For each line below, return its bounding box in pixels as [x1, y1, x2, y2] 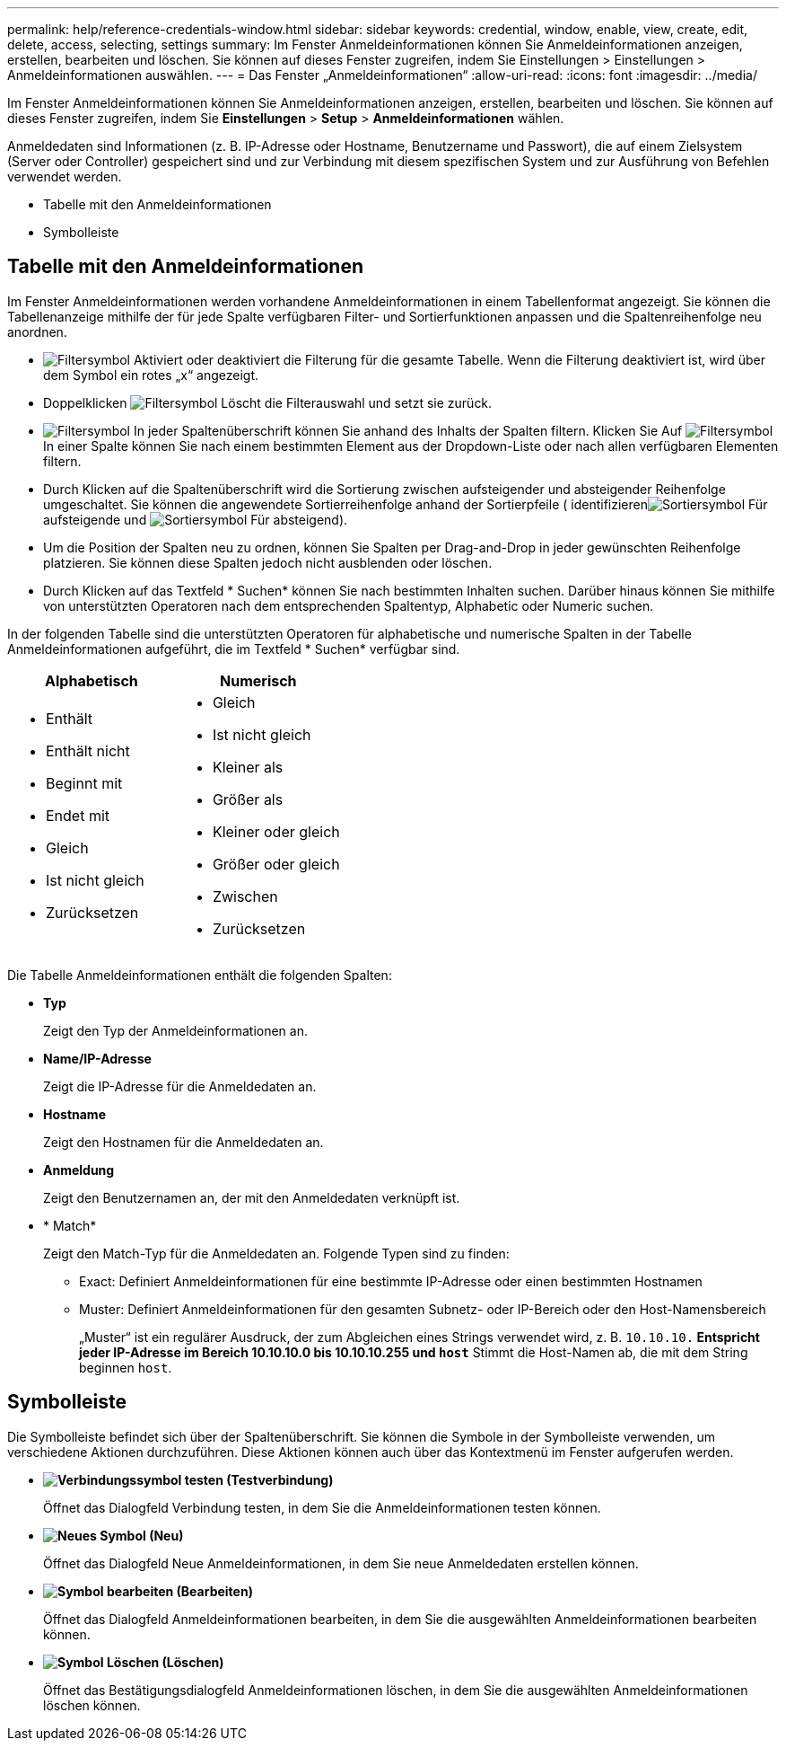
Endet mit [46, 806, 110, 825]
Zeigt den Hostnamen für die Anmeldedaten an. [43, 1134, 324, 1150]
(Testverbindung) [226, 1471, 334, 1488]
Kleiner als [212, 757, 284, 776]
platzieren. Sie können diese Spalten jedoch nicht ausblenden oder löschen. [43, 554, 493, 570]
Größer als [212, 790, 284, 808]
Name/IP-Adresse [43, 1050, 152, 1066]
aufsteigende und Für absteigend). [43, 511, 348, 527]
